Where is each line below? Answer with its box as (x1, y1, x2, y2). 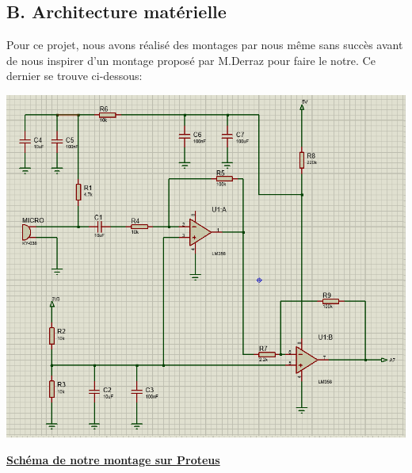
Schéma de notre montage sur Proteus (6, 452, 220, 468)
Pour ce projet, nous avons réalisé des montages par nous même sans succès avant (6, 36, 403, 53)
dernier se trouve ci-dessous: (6, 67, 143, 84)
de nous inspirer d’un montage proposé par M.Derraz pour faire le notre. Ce (6, 51, 376, 68)
